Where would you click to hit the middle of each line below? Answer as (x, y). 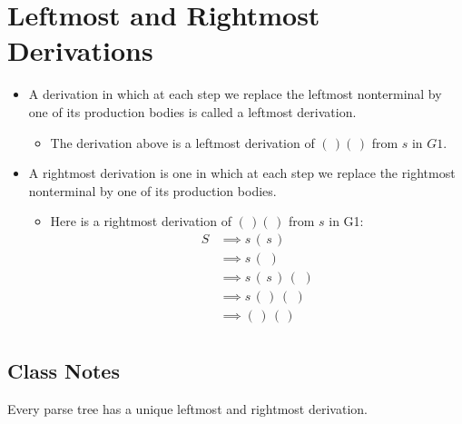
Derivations (80, 50)
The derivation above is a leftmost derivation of (182, 142)
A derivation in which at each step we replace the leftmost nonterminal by (235, 94)
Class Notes (64, 371)
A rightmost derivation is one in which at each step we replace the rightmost (242, 173)
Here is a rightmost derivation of (141, 221)
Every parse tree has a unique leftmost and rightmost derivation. (187, 409)
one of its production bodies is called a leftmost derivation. (192, 111)
